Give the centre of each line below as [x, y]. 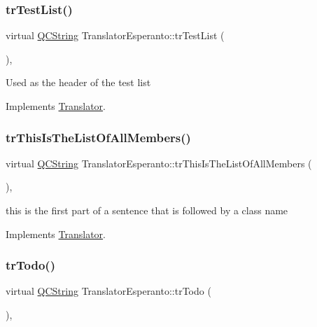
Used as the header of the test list [78, 82]
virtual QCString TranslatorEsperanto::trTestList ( [115, 35]
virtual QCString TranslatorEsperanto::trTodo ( [108, 291]
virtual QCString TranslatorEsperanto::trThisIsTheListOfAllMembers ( [159, 163]
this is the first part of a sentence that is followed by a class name [147, 210]
